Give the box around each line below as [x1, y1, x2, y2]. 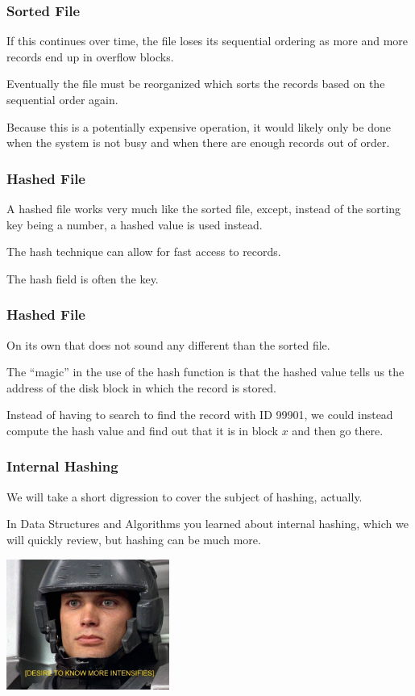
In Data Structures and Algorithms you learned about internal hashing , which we [6, 515, 409, 532]
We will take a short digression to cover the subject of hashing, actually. [6, 488, 363, 505]
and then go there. [292, 421, 384, 438]
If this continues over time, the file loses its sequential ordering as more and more [6, 32, 409, 49]
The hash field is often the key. [6, 270, 159, 287]
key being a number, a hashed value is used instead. [6, 216, 263, 233]
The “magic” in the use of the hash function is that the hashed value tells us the [6, 363, 405, 380]
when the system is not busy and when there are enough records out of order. [6, 134, 390, 151]
